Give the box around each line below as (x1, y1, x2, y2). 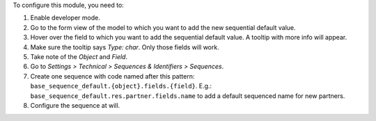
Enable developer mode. (30, 14, 100, 22)
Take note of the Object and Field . (30, 52, 128, 60)
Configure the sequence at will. (30, 101, 120, 109)
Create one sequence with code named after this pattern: (30, 72, 195, 80)
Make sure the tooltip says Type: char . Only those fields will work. (30, 42, 219, 51)
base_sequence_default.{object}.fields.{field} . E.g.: (30, 82, 212, 90)
